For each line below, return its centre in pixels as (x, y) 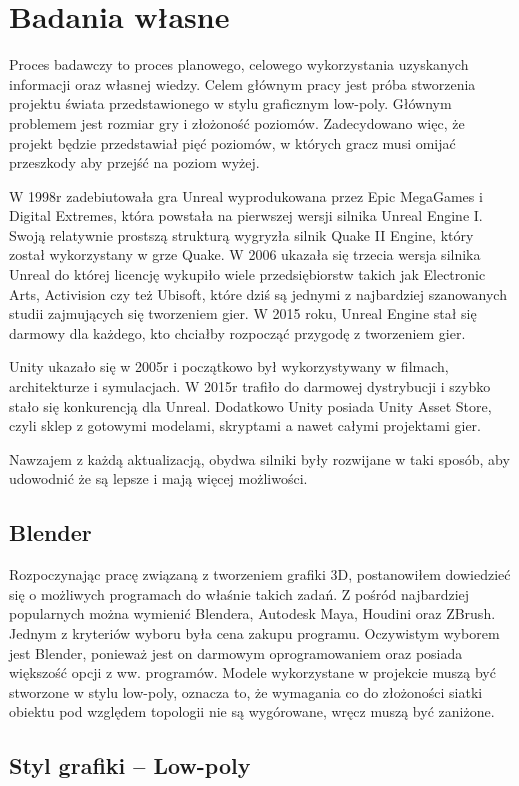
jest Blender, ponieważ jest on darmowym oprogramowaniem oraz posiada (236, 652)
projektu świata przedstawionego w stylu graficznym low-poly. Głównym (230, 103)
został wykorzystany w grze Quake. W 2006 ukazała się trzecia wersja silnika (245, 254)
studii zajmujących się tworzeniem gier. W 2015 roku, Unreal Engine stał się (243, 313)
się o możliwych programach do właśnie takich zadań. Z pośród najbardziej (239, 593)
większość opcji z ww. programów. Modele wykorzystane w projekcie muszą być (252, 672)
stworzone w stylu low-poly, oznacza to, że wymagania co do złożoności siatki (246, 691)
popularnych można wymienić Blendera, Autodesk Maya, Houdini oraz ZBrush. (252, 613)
